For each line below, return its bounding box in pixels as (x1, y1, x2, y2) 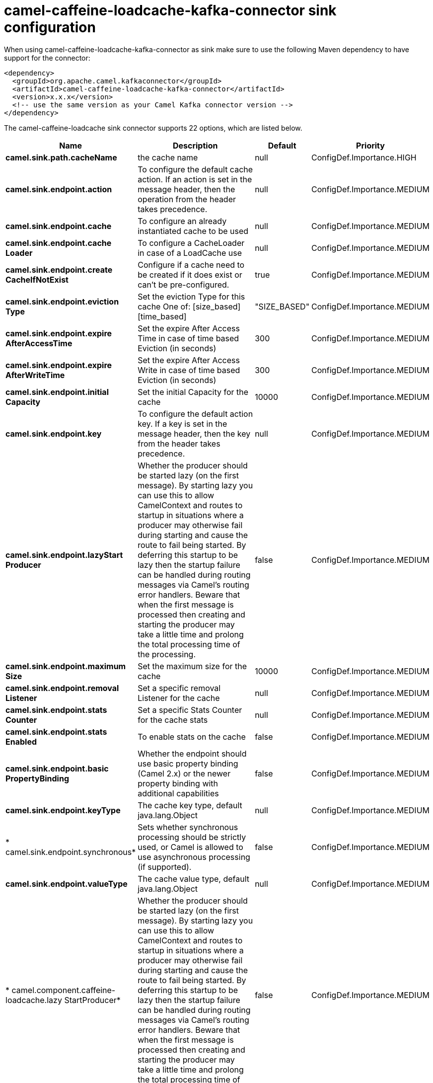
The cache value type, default (138, 873, 249, 884)
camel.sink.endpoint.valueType (5, 878, 128, 889)
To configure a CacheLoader (138, 237, 245, 248)
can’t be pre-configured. (138, 279, 229, 290)
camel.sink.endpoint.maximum (5, 661, 126, 671)
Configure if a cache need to (138, 259, 245, 270)
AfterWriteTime (5, 370, 65, 380)
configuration (4, 19, 96, 36)
